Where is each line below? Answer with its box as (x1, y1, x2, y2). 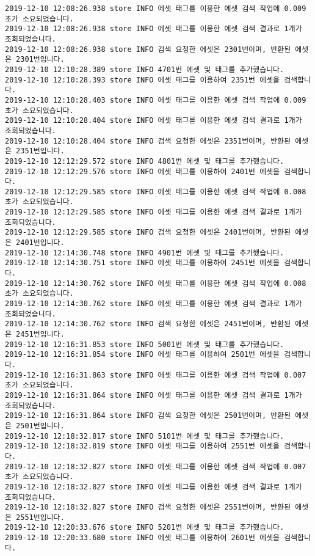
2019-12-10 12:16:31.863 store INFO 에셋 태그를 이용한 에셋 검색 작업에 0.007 (5, 370, 306, 379)
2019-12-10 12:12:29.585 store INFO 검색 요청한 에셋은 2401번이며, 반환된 (5, 228, 291, 237)
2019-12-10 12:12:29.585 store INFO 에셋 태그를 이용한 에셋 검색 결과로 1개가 (5, 208, 302, 217)
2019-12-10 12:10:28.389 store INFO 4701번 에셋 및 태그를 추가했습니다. (5, 65, 284, 74)
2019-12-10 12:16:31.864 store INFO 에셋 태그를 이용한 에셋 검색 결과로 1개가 (5, 390, 302, 400)
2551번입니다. (16, 513, 65, 522)
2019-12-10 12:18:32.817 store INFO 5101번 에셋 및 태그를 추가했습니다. (5, 431, 284, 441)
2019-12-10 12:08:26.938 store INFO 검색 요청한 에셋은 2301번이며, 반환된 (5, 45, 291, 54)
